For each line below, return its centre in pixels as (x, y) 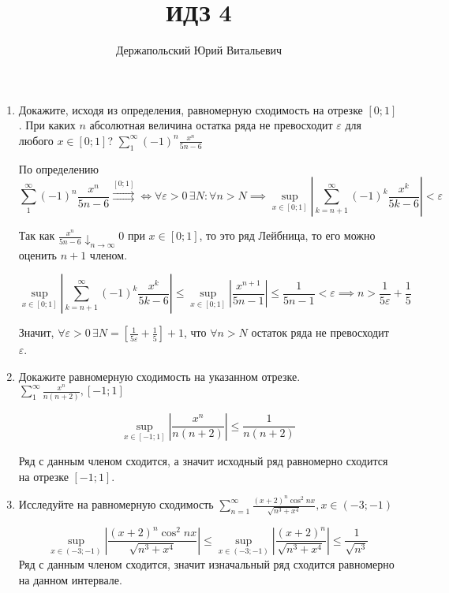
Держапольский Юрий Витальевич (199, 50)
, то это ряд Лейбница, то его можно (287, 235)
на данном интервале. (70, 579)
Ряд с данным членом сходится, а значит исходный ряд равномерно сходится (203, 460)
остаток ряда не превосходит (320, 332)
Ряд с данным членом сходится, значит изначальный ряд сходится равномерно (206, 563)
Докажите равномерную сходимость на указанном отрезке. (159, 376)
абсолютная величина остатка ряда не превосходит (211, 125)
